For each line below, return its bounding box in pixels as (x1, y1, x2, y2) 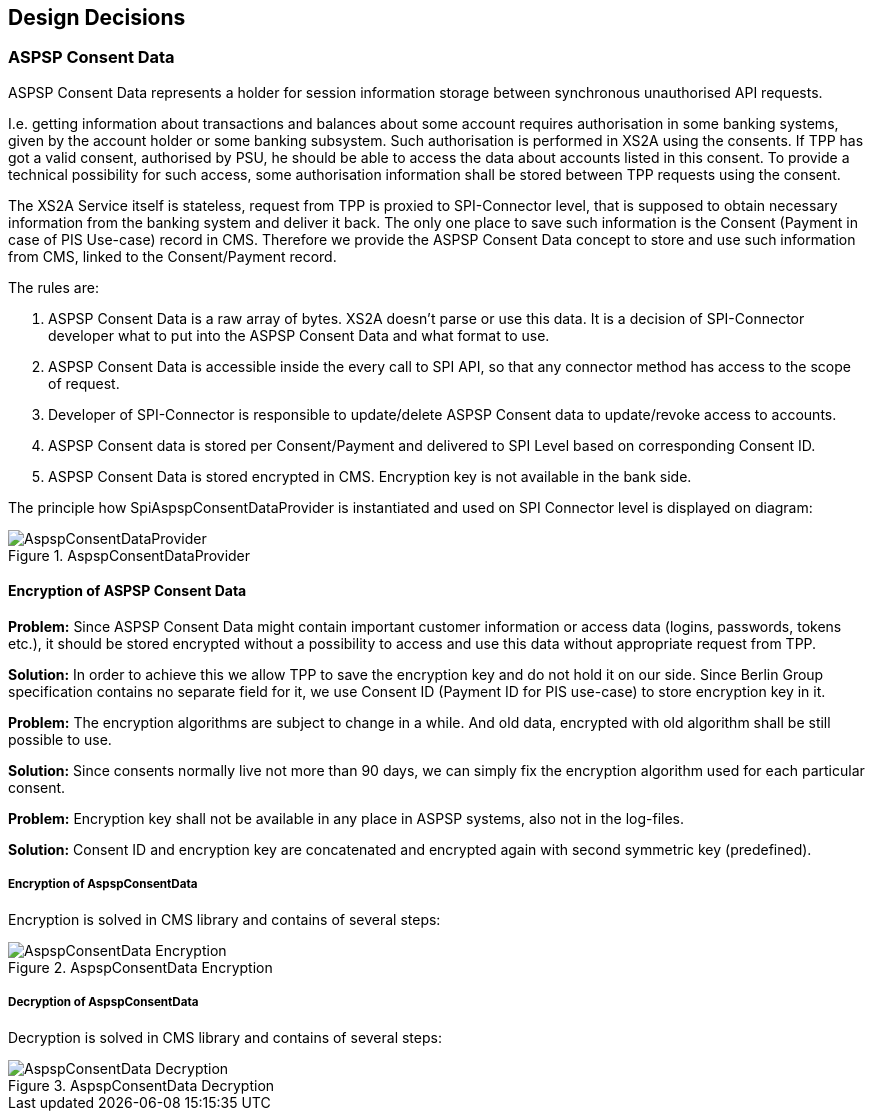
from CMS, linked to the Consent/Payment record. (8, 247, 337, 265)
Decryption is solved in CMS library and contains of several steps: (8, 1028, 442, 1046)
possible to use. (8, 731, 112, 749)
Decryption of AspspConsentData (8, 995, 199, 1010)
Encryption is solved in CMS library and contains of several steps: (8, 910, 441, 928)
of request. (48, 374, 120, 392)
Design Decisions (8, 5, 186, 30)
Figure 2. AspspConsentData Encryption (8, 958, 273, 976)
